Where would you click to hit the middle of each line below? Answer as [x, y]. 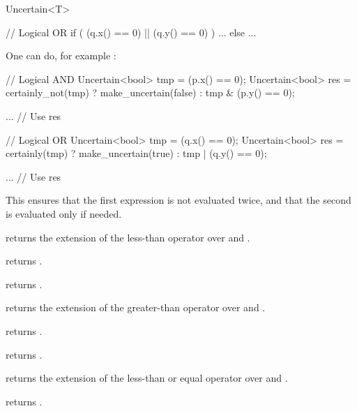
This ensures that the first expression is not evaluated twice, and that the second [178, 200]
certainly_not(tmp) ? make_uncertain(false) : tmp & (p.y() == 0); [150, 92]
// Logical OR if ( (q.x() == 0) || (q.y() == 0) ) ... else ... [131, 32]
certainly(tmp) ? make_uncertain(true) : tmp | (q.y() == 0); [136, 153]
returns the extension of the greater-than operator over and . [136, 307]
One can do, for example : [61, 55]
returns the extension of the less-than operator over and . [128, 237]
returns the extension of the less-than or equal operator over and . [147, 378]
